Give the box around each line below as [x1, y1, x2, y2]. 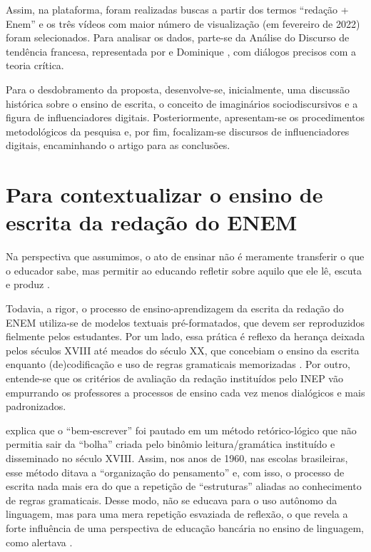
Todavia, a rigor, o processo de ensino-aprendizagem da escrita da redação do [6, 301, 344, 316]
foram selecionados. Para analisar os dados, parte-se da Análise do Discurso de [6, 30, 350, 45]
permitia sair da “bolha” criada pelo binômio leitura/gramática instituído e [6, 436, 335, 451]
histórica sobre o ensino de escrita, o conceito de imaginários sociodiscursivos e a [6, 96, 358, 111]
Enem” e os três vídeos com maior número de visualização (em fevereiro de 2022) [6, 16, 360, 31]
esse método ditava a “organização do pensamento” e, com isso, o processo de [6, 464, 345, 479]
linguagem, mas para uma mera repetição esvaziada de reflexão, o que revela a [6, 506, 348, 521]
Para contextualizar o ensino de [6, 180, 323, 209]
